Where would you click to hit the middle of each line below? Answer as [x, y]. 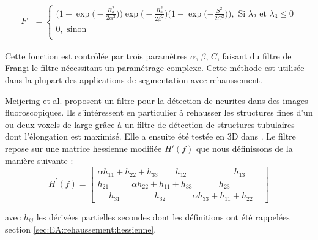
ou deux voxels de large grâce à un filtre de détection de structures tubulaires [150, 124]
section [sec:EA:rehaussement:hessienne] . [81, 229]
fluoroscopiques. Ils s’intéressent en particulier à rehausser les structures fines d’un [159, 112]
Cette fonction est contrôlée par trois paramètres [96, 55]
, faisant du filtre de [254, 55]
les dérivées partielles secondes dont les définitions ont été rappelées [163, 216]
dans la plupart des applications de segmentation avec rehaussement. [134, 79]
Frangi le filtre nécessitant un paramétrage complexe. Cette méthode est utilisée [155, 68]
